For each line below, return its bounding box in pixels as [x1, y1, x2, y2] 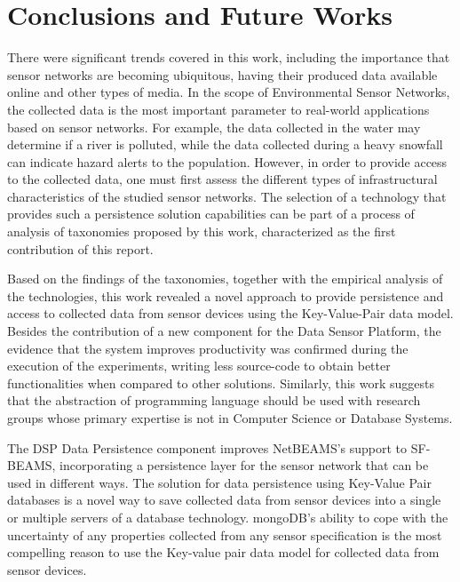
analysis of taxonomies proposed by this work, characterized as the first [7, 222, 396, 241]
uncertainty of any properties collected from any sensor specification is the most [7, 525, 442, 544]
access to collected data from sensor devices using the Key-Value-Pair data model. [7, 304, 454, 323]
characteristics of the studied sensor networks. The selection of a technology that [7, 187, 447, 205]
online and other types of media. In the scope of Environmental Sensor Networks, [7, 83, 450, 101]
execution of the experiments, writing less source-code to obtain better [7, 356, 391, 375]
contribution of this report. [7, 239, 154, 258]
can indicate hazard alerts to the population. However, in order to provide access [7, 152, 448, 171]
